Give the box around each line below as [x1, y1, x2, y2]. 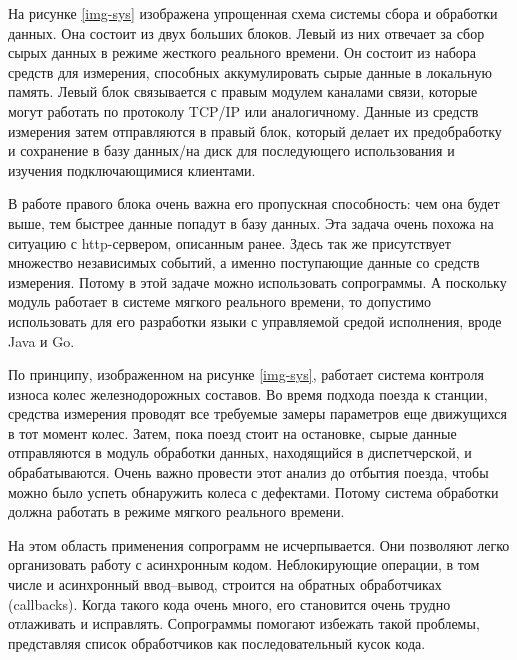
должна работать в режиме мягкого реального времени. [8, 501, 345, 522]
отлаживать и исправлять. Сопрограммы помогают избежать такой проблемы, [8, 613, 480, 634]
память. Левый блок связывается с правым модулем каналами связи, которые [8, 81, 478, 102]
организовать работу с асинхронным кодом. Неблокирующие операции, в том [8, 554, 480, 575]
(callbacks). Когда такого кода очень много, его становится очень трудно [8, 593, 451, 614]
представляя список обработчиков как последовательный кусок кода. [8, 632, 426, 653]
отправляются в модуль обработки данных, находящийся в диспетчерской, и [8, 442, 472, 463]
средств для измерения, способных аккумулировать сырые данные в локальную [8, 61, 492, 82]
